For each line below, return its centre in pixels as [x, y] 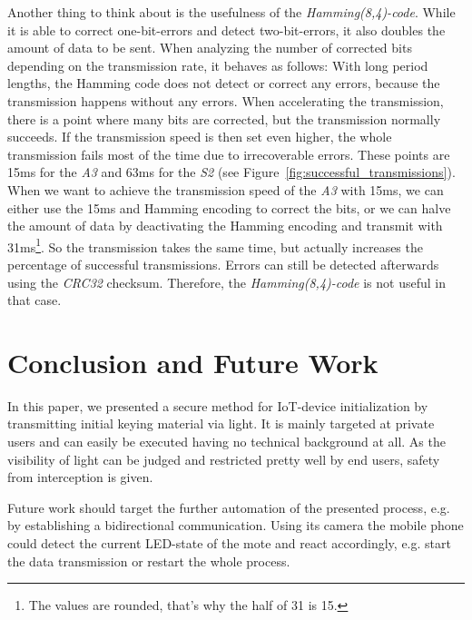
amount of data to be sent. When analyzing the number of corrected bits [210, 48]
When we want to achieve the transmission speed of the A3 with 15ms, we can [226, 189]
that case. [34, 300]
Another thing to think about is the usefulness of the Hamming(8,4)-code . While [231, 12]
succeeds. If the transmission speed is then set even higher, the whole [200, 137]
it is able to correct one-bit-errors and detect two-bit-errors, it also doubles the [226, 30]
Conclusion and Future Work [193, 362]
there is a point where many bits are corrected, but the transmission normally [224, 118]
